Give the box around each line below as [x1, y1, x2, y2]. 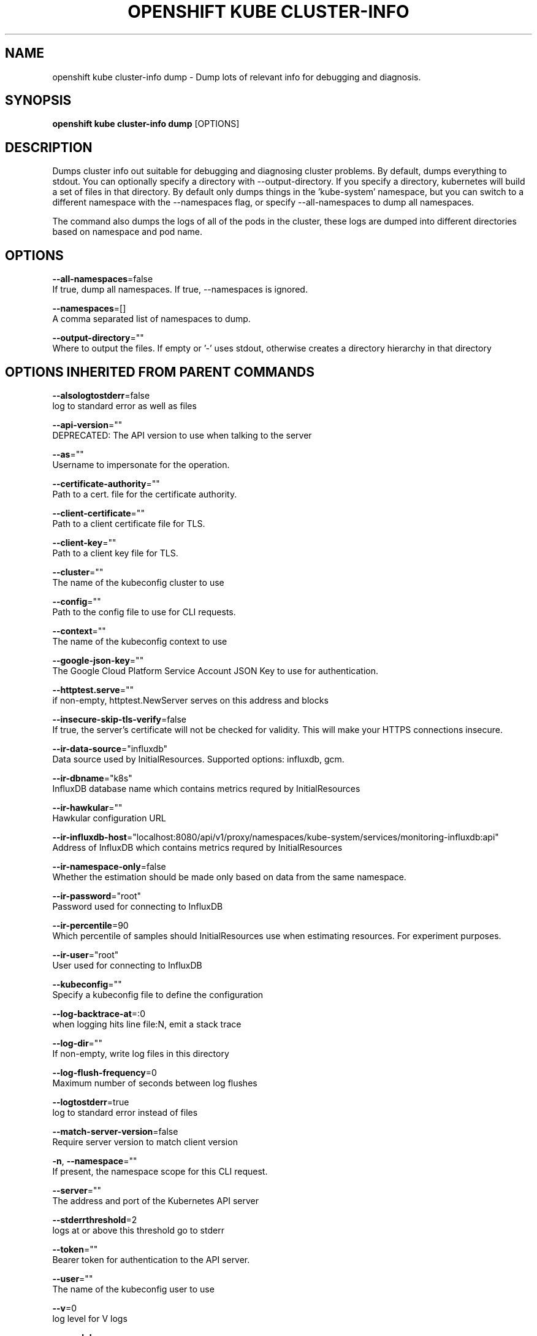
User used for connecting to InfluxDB [52, 959, 202, 970]
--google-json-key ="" [52, 655, 144, 666]
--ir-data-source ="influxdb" [52, 743, 168, 754]
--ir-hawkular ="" [52, 802, 123, 813]
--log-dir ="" [52, 1037, 102, 1048]
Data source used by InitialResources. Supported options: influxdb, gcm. [52, 753, 345, 764]
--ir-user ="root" [52, 949, 119, 960]
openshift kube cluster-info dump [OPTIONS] [52, 118, 240, 129]
